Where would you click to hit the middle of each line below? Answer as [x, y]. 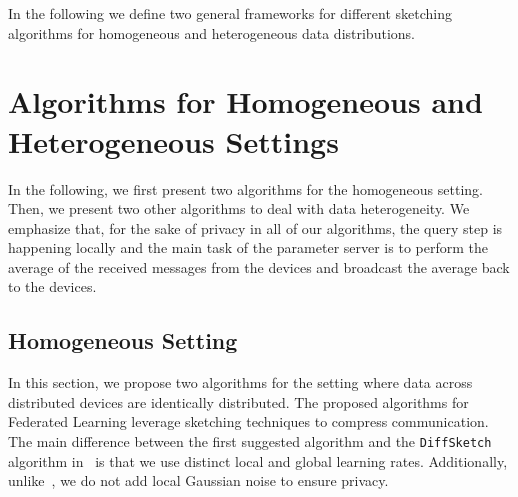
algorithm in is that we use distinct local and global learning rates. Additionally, [258, 460]
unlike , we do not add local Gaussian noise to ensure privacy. [198, 480]
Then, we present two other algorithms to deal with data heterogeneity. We [239, 208]
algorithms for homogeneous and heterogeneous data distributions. [211, 32]
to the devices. [52, 286]
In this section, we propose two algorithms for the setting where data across [240, 382]
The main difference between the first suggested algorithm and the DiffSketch [250, 441]
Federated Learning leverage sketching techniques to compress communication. [248, 421]
